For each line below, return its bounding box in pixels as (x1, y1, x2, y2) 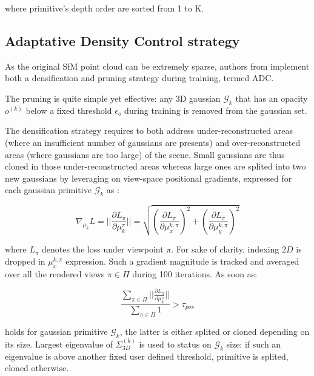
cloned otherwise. (5, 361, 69, 374)
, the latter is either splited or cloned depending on (119, 325, 310, 338)
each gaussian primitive (5, 183, 92, 196)
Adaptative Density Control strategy (5, 31, 240, 50)
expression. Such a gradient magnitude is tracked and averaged (65, 254, 299, 267)
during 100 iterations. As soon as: (132, 267, 258, 280)
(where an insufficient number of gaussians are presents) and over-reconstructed (5, 136, 301, 148)
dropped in (5, 254, 45, 267)
